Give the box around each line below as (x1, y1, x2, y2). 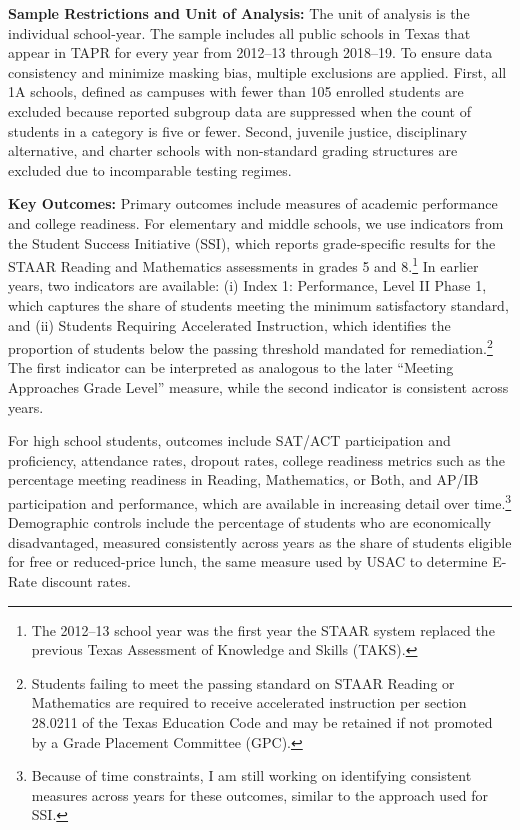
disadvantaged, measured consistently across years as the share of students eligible (8, 531, 512, 552)
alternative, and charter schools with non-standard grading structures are (8, 140, 458, 161)
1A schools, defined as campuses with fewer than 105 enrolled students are (8, 81, 464, 102)
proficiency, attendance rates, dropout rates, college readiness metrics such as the (8, 449, 505, 470)
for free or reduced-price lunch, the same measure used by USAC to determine (8, 551, 488, 572)
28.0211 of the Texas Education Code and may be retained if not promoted (31, 711, 493, 732)
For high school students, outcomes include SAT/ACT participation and (8, 430, 451, 451)
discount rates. (41, 571, 131, 591)
